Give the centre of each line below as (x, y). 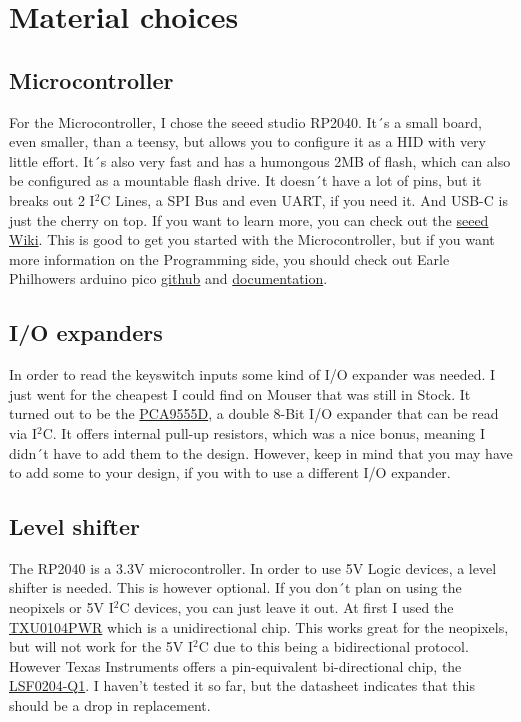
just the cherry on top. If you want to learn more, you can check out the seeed (249, 219)
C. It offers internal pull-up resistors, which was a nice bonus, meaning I (264, 432)
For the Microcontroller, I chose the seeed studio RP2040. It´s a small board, (245, 121)
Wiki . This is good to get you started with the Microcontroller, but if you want (252, 239)
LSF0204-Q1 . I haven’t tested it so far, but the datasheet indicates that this (242, 685)
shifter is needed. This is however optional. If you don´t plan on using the (235, 587)
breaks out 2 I (52, 199)
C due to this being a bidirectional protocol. (333, 646)
